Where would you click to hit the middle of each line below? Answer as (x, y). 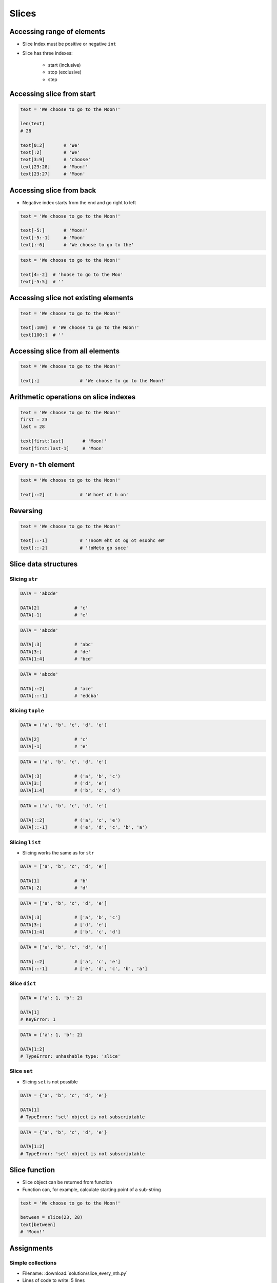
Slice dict (23, 984)
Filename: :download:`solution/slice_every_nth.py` (75, 1273)
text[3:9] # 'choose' (55, 160)
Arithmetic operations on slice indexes (73, 397)
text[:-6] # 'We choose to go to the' (77, 245)
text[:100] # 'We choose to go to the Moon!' (80, 328)
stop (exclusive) (65, 72)
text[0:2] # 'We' (50, 145)
